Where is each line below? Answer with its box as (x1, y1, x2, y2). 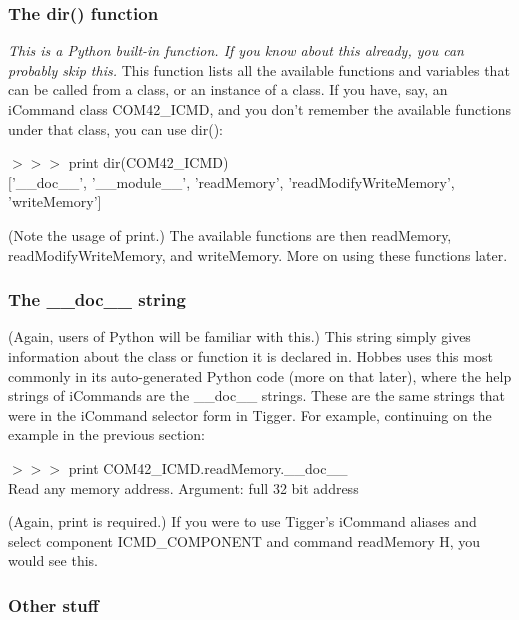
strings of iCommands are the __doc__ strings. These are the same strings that (8, 385, 506, 406)
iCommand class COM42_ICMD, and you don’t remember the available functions (8, 99, 511, 119)
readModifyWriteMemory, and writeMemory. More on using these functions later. (8, 244, 508, 265)
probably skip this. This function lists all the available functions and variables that (8, 59, 510, 80)
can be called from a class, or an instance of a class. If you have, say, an (8, 79, 448, 100)
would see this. (8, 550, 98, 571)
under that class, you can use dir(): (8, 118, 223, 139)
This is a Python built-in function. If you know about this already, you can (8, 40, 464, 61)
